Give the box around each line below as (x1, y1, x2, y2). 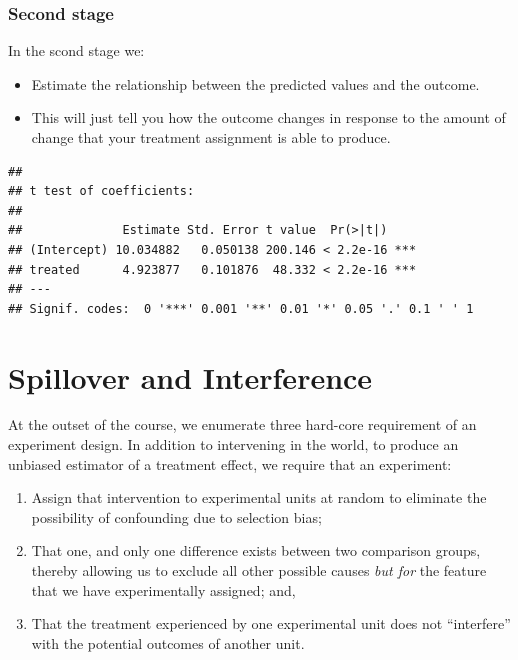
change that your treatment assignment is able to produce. (31, 127, 391, 147)
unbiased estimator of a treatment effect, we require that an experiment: (8, 453, 452, 474)
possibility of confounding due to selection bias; (31, 506, 322, 527)
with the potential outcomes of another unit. (31, 632, 305, 653)
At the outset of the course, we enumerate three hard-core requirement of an (8, 414, 477, 435)
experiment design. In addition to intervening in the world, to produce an (8, 434, 459, 455)
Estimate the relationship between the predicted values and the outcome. (31, 73, 480, 94)
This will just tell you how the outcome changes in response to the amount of (31, 107, 506, 128)
